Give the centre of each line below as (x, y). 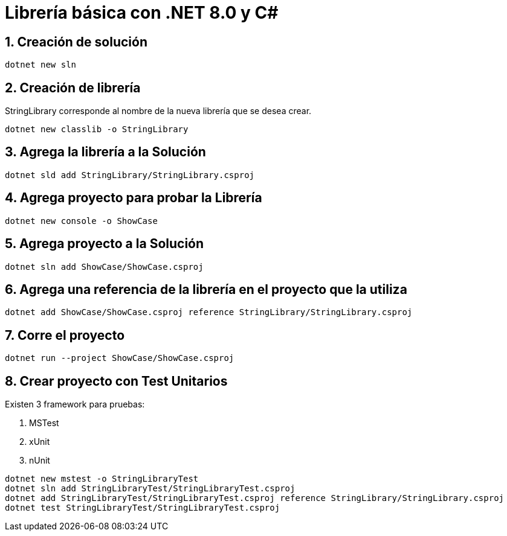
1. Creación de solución (76, 42)
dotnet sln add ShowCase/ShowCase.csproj (104, 266)
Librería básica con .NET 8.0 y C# (142, 13)
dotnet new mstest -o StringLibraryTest (102, 479)
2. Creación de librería (73, 88)
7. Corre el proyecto (65, 335)
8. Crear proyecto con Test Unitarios (116, 381)
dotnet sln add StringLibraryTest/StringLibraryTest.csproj (150, 489)
